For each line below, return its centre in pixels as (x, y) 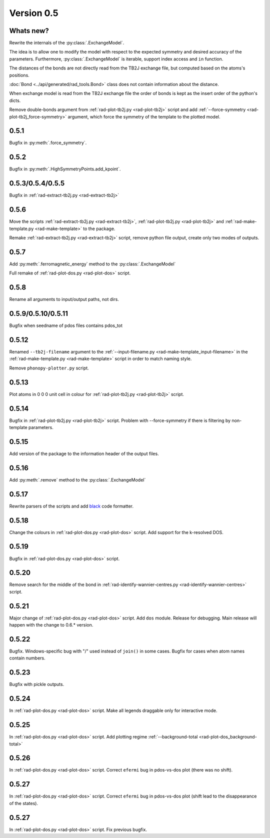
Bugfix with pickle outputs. (37, 684)
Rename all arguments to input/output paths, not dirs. (64, 299)
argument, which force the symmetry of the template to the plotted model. (144, 116)
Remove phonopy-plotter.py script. (49, 368)
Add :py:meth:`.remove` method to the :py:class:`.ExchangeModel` (77, 479)
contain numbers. (27, 658)
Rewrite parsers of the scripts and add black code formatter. (71, 506)
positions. (19, 75)
